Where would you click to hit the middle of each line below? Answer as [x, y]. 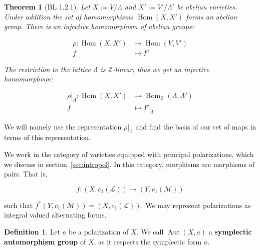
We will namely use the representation [63, 126]
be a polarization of [98, 232]
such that [19, 205]
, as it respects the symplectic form [148, 241]
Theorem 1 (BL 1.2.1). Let [47, 6]
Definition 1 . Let [32, 232]
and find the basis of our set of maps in [196, 126]
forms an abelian [212, 16]
